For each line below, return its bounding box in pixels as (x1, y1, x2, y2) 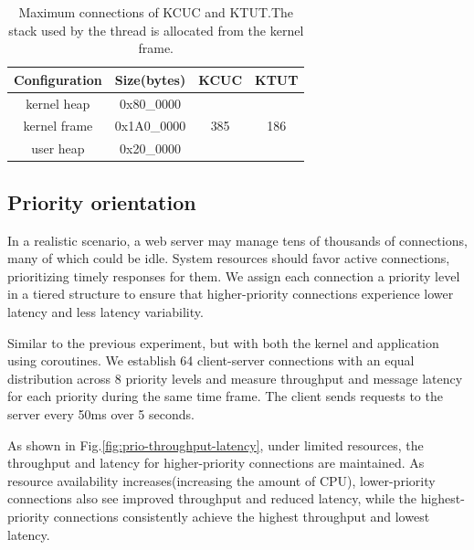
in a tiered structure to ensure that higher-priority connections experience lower (7, 284, 454, 303)
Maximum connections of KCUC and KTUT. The (18, 3, 294, 21)
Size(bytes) (114, 69, 186, 89)
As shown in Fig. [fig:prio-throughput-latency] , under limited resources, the (7, 435, 424, 454)
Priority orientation (7, 187, 196, 216)
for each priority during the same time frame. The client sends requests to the (7, 386, 443, 406)
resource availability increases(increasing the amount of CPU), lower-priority (7, 471, 436, 490)
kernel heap (26, 93, 90, 112)
